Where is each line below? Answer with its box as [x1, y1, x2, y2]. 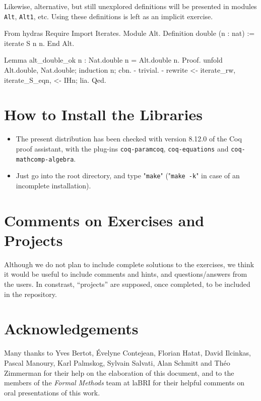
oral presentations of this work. [4, 387, 100, 397]
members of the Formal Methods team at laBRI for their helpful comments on [4, 377, 245, 388]
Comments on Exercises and [4, 210, 205, 230]
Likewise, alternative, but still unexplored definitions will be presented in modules [4, 1, 257, 11]
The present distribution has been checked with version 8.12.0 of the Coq [16, 133, 242, 144]
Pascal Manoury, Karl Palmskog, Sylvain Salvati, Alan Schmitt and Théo [4, 357, 230, 368]
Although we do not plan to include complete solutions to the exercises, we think [4, 259, 254, 269]
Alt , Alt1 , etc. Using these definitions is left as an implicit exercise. [4, 11, 213, 21]
